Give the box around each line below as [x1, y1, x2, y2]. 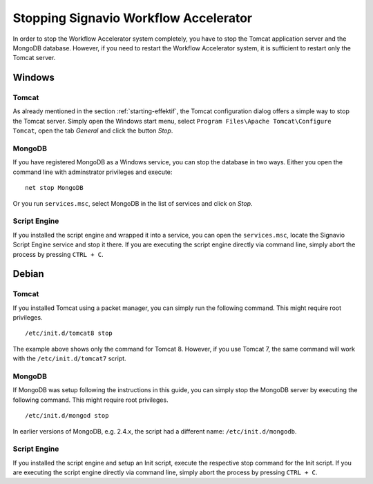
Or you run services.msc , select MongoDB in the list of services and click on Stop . [12, 199, 253, 207]
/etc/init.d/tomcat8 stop [25, 329, 113, 338]
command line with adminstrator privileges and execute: [12, 168, 173, 176]
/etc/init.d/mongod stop [25, 412, 109, 420]
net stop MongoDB [25, 184, 84, 192]
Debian [12, 268, 44, 280]
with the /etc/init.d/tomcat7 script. [12, 354, 127, 362]
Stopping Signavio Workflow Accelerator [12, 10, 252, 26]
